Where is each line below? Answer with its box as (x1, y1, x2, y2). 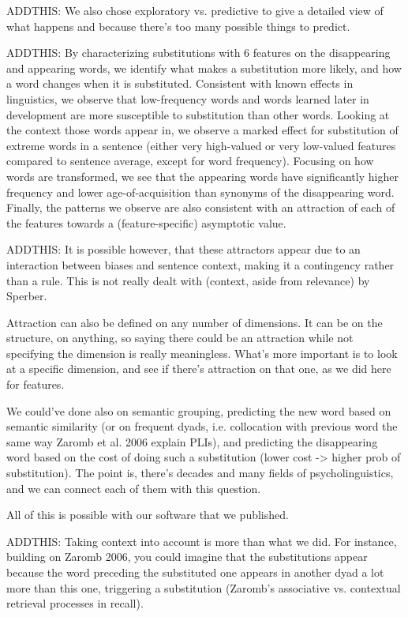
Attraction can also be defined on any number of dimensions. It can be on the (6, 314, 383, 330)
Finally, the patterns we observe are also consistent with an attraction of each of (6, 199, 395, 216)
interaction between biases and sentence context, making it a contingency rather (6, 256, 395, 273)
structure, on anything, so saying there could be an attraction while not (6, 329, 354, 346)
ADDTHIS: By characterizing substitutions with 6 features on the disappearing (6, 44, 391, 61)
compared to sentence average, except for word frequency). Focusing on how (6, 152, 374, 169)
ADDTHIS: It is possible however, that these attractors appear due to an (6, 241, 361, 258)
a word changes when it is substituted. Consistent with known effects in (6, 75, 354, 92)
